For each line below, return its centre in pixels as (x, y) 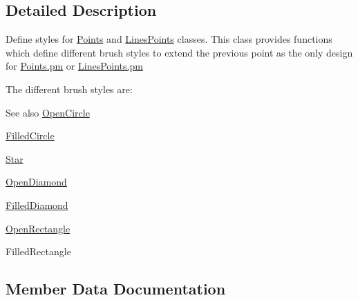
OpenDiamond (36, 182)
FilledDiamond (37, 204)
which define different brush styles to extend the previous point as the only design (179, 52)
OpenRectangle (38, 228)
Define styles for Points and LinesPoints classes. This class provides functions (169, 39)
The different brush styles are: (69, 89)
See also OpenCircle (48, 112)
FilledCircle (30, 136)
